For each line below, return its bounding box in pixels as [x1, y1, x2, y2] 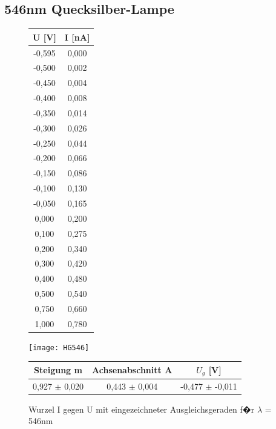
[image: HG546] [28, 343, 90, 352]
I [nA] [64, 30, 90, 43]
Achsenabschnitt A [92, 364, 172, 376]
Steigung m [34, 364, 82, 376]
